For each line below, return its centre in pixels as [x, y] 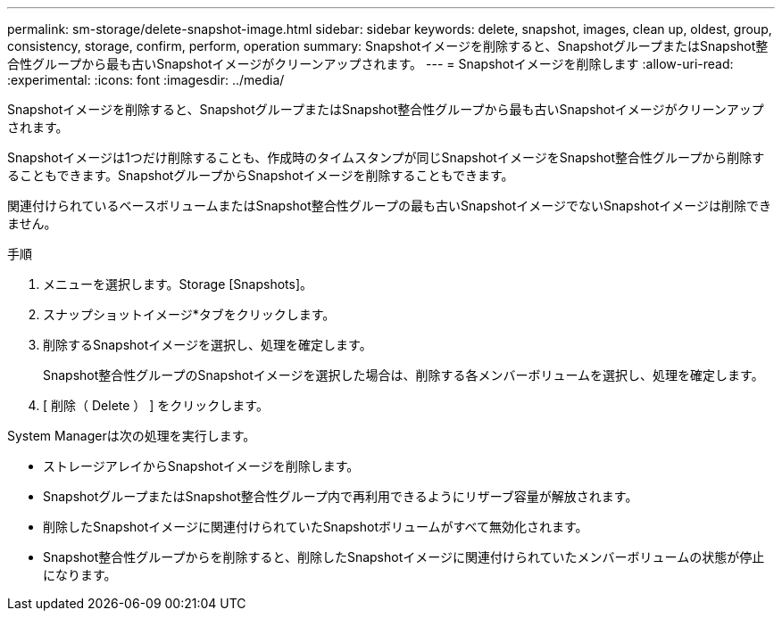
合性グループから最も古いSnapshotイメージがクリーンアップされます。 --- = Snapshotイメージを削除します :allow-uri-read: [370, 64]
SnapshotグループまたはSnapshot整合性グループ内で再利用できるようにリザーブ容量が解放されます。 [341, 496]
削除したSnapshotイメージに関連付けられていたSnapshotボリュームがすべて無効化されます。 [316, 527]
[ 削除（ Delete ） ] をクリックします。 [156, 405]
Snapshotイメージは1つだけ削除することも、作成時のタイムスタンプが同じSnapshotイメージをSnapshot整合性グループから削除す [386, 157]
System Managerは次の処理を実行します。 [132, 436]
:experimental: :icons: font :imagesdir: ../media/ [146, 80]
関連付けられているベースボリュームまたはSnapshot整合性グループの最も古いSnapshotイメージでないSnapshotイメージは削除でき [390, 206]
